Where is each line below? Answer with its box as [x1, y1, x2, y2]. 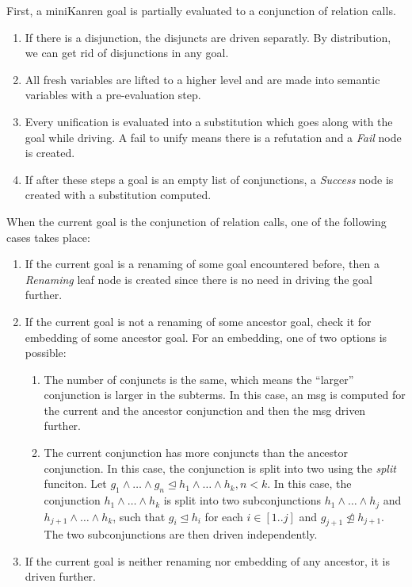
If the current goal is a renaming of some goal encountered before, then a [25, 255, 380, 272]
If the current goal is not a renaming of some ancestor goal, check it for [25, 313, 372, 329]
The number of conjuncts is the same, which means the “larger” [44, 370, 354, 387]
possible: [25, 344, 67, 361]
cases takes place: [6, 228, 90, 245]
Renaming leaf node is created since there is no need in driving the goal [25, 270, 372, 287]
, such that [113, 508, 166, 524]
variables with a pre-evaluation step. [25, 86, 201, 103]
